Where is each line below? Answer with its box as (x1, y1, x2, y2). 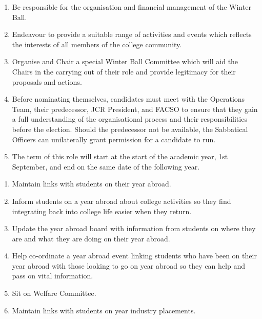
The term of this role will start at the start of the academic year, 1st (12, 151, 228, 162)
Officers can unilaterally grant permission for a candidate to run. (12, 134, 216, 144)
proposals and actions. (12, 76, 82, 87)
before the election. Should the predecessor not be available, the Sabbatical (12, 123, 248, 134)
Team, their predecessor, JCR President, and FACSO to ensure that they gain (12, 103, 258, 114)
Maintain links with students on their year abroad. (12, 178, 171, 189)
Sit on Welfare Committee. (12, 288, 96, 298)
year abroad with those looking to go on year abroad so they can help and (12, 260, 245, 271)
